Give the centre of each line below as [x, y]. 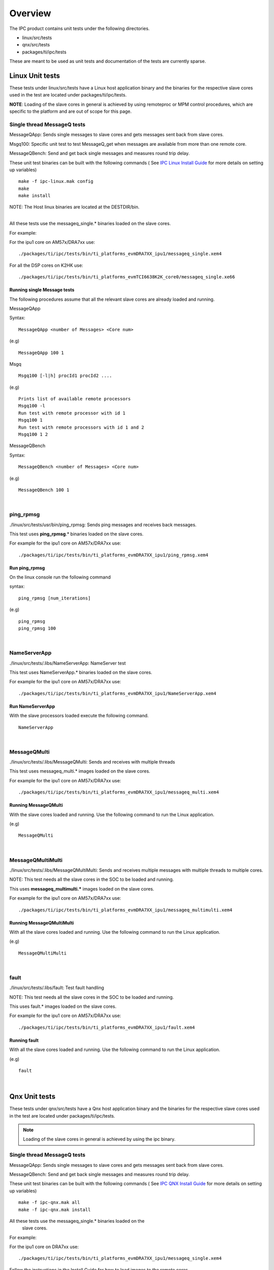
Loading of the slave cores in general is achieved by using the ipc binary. [99, 1139]
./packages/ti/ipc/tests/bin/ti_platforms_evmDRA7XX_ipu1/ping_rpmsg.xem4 [113, 555]
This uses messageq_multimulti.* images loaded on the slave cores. [82, 888]
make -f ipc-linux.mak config [56, 181]
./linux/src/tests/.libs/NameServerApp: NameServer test [68, 663]
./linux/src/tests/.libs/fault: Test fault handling [57, 988]
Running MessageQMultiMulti [42, 923]
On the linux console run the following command [60, 577]
